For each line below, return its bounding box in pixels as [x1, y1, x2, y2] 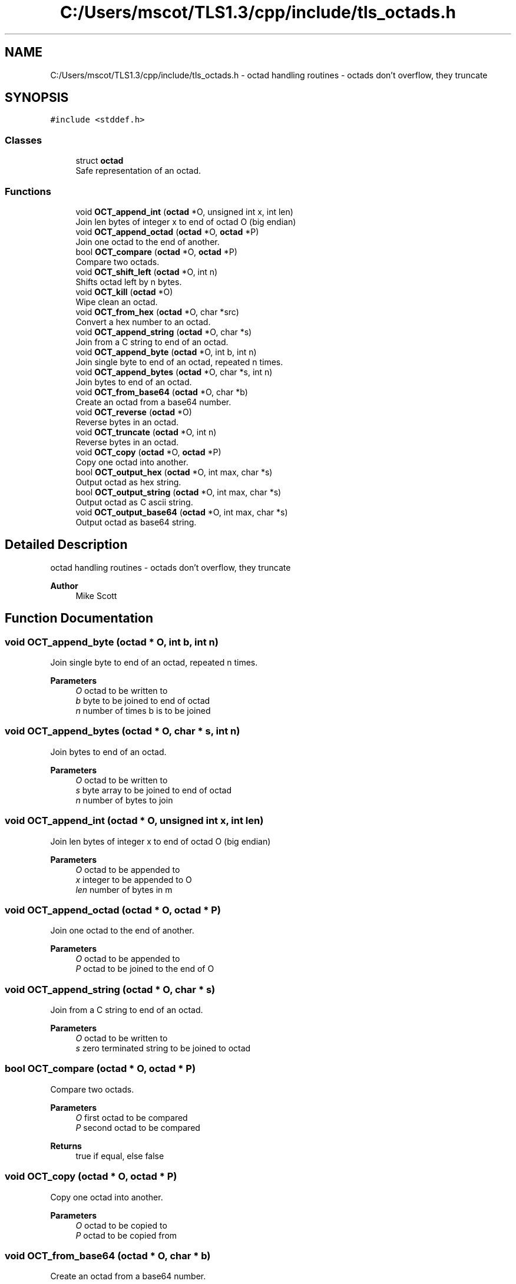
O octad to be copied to [75, 1220, 167, 1230]
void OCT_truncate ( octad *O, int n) [75, 426, 217, 437]
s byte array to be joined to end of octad [75, 785, 231, 795]
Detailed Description [5, 537, 128, 552]
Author [50, 580, 78, 591]
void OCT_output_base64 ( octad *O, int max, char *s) [75, 507, 288, 517]
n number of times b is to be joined [75, 706, 211, 716]
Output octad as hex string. [75, 476, 181, 487]
